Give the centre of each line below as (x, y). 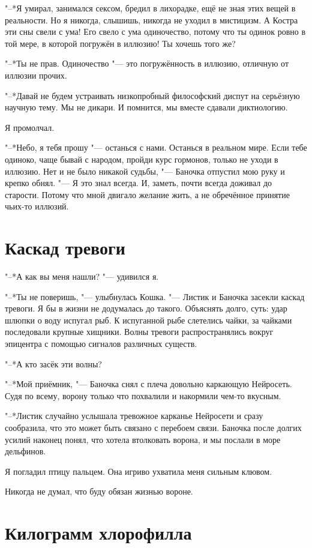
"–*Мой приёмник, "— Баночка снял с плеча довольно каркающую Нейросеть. (148, 384)
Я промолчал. (30, 127)
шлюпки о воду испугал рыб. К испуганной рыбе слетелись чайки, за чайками (148, 320)
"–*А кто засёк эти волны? (53, 363)
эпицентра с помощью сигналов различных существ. (101, 343)
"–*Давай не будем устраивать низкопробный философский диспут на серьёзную (152, 95)
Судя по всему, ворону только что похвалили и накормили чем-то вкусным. (143, 395)
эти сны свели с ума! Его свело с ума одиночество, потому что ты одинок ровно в (155, 32)
